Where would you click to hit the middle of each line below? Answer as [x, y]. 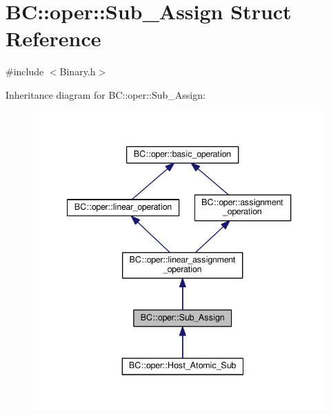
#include [25, 71]
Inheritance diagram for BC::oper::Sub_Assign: [106, 94]
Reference [53, 38]
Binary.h [78, 71]
